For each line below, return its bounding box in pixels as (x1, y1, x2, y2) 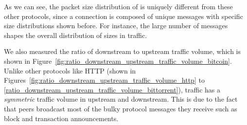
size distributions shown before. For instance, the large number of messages (4, 20, 228, 31)
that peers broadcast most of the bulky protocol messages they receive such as (4, 103, 237, 113)
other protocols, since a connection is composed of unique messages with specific (4, 11, 243, 21)
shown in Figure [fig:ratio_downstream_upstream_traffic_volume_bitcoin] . (4, 55, 232, 66)
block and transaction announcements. (4, 113, 119, 123)
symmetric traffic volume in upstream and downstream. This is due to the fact (4, 94, 238, 104)
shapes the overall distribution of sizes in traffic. (4, 30, 147, 40)
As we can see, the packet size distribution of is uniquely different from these (4, 1, 233, 11)
